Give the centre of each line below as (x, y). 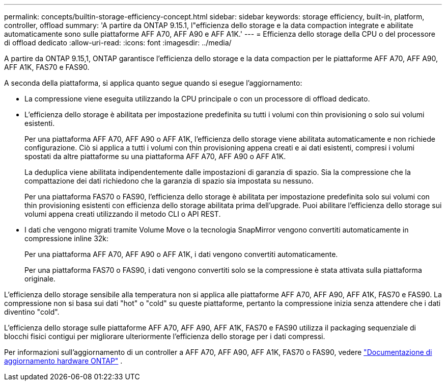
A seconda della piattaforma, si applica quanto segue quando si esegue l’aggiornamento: (153, 83)
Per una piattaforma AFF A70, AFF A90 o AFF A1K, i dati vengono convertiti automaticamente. (181, 254)
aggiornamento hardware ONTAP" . (63, 361)
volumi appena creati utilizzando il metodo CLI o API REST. (123, 214)
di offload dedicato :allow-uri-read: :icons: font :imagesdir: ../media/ (118, 43)
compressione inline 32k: (67, 238)
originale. (40, 279)
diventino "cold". (32, 312)
